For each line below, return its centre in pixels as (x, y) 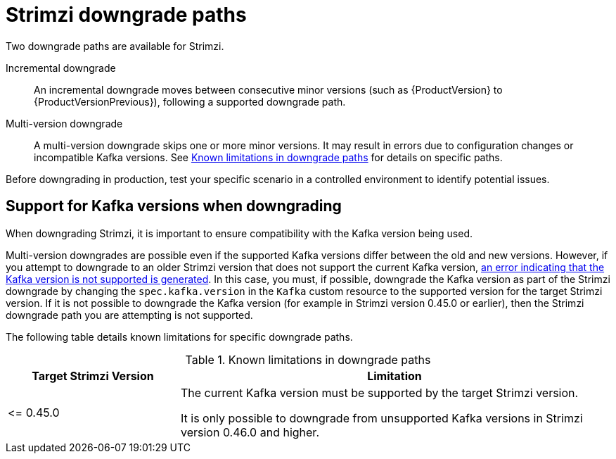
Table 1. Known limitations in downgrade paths (308, 359)
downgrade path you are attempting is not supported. (129, 315)
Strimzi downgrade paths (126, 15)
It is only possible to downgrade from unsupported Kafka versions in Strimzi (381, 418)
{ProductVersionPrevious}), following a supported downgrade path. (190, 101)
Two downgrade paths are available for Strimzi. (115, 46)
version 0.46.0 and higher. (250, 432)
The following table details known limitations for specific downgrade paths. (179, 337)
